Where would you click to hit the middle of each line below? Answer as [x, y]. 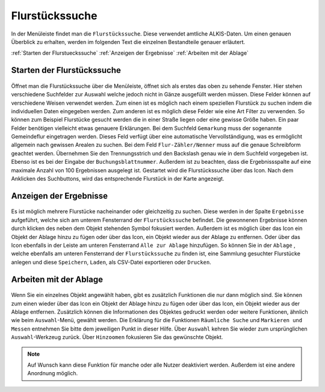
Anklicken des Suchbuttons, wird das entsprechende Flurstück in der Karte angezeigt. [118, 179]
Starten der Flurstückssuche [66, 70]
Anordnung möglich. [53, 373]
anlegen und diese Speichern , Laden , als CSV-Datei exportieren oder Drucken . [111, 262]
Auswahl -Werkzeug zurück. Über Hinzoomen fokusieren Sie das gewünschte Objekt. [117, 337]
